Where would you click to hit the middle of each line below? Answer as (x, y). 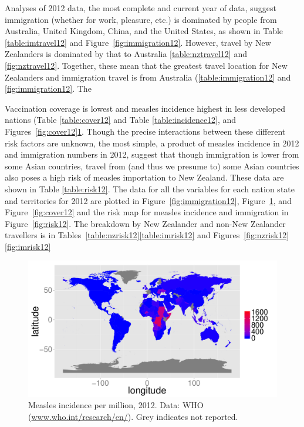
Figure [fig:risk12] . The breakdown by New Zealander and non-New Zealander (145, 223)
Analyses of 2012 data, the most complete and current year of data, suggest (141, 8)
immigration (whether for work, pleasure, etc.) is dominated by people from (141, 19)
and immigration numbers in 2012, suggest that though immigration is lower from (152, 154)
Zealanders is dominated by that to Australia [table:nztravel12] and (126, 54)
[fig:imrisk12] (28, 246)
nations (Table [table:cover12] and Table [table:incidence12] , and (121, 120)
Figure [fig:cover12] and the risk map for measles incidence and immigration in (147, 212)
